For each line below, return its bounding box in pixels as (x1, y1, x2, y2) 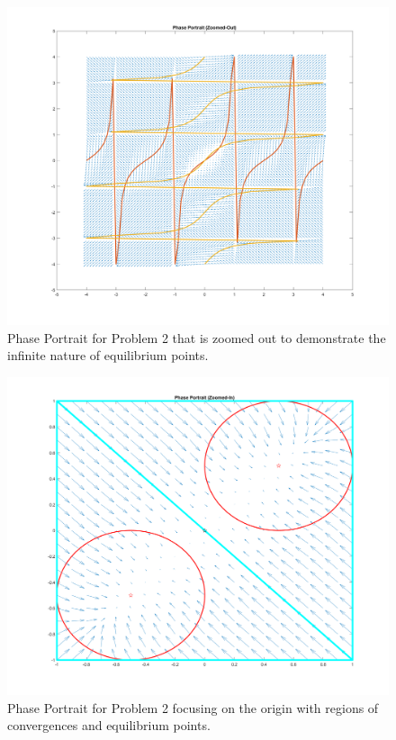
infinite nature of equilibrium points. (7, 346, 209, 365)
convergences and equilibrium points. (7, 716, 211, 735)
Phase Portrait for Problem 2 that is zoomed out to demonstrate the (7, 328, 386, 347)
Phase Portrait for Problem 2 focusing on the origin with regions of (7, 698, 379, 717)
